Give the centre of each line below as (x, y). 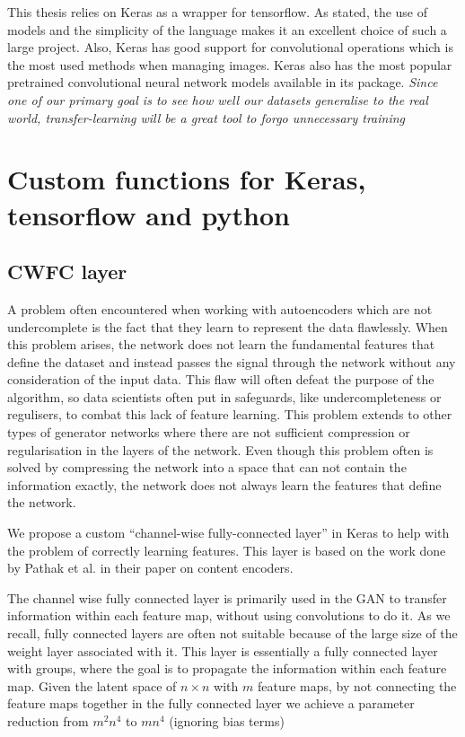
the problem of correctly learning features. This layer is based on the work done (227, 550)
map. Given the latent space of (92, 685)
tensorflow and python (149, 214)
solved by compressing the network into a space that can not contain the (207, 467)
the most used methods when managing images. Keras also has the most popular (230, 64)
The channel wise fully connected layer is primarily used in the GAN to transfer (227, 597)
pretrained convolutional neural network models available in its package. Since (223, 82)
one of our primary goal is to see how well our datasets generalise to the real (218, 99)
